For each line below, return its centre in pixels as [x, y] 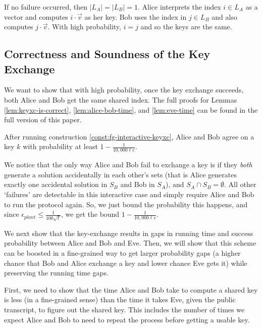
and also [224, 16]
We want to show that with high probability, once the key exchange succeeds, [124, 90]
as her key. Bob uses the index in [136, 16]
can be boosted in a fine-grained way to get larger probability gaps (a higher [122, 253]
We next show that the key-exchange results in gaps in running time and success [129, 233]
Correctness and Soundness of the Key [107, 54]
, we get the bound [90, 214]
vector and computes [36, 16]
